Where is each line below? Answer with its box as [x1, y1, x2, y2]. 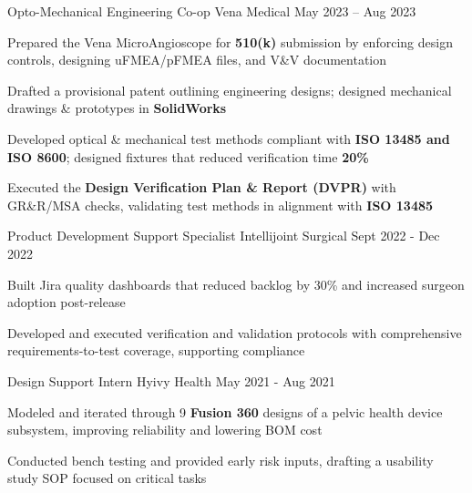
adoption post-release [7, 293, 126, 312]
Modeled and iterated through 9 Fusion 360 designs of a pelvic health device [7, 402, 443, 421]
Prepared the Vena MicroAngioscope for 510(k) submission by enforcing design [7, 32, 453, 51]
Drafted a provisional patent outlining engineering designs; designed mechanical [7, 80, 452, 99]
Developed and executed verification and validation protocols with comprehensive [7, 323, 462, 342]
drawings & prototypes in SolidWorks [7, 98, 227, 118]
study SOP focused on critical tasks [7, 468, 207, 488]
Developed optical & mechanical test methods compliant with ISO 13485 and [7, 128, 450, 148]
